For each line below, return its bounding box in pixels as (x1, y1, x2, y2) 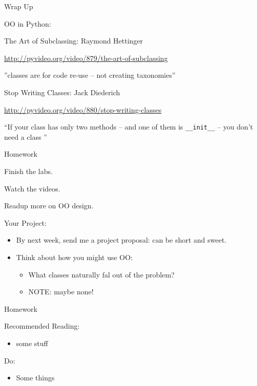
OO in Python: (4, 18, 51, 29)
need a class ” (4, 131, 47, 142)
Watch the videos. (4, 183, 60, 194)
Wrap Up (4, 1, 33, 11)
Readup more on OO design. (4, 200, 94, 211)
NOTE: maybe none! (28, 286, 94, 297)
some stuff (16, 337, 48, 348)
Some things (16, 372, 55, 383)
